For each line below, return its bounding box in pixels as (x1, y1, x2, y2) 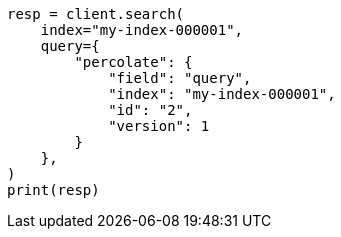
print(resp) (7, 182, 100, 198)
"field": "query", (108, 70, 252, 86)
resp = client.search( (7, 6, 185, 22)
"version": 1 (108, 118, 210, 134)
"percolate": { (74, 54, 193, 70)
